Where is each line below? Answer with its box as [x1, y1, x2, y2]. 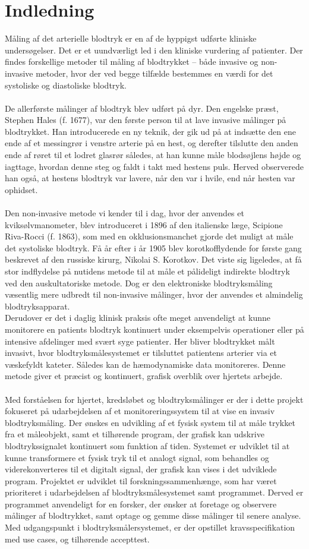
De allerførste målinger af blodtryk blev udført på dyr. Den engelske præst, [5, 102, 279, 114]
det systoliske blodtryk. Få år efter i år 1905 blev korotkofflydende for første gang [5, 241, 302, 254]
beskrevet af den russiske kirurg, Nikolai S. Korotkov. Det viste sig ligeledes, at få [5, 253, 302, 266]
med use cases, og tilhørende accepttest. [5, 532, 150, 545]
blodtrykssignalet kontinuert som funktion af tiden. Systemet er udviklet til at [5, 439, 290, 452]
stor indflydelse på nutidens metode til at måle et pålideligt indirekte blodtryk [5, 265, 290, 277]
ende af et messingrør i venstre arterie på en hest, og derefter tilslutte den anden [5, 137, 298, 149]
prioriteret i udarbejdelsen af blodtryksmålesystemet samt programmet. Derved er [5, 486, 304, 498]
